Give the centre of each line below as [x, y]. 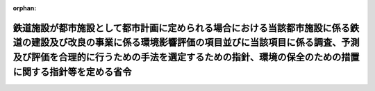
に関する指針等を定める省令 [72, 72]
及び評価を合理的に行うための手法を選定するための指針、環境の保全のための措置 [186, 57]
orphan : [25, 8]
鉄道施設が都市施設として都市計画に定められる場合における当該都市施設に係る [182, 28]
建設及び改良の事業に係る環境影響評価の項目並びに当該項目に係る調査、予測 [195, 43]
